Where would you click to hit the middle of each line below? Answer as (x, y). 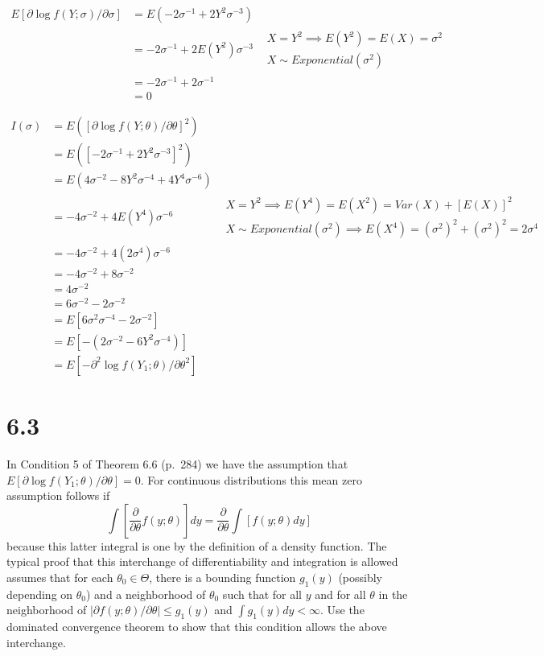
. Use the (342, 610)
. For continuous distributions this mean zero (251, 479)
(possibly (361, 577)
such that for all (262, 594)
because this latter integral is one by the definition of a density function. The (197, 545)
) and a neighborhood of (146, 594)
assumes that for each (60, 577)
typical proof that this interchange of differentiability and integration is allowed (202, 561)
